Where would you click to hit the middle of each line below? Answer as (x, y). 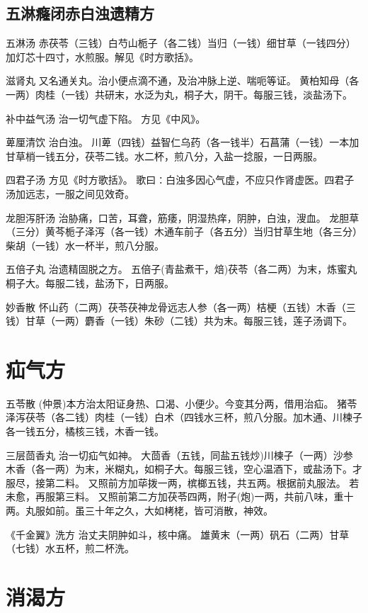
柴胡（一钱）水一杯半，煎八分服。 (85, 245)
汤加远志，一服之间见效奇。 (70, 193)
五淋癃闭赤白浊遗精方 (80, 13)
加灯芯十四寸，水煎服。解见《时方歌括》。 (102, 56)
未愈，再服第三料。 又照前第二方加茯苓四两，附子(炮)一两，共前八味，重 (175, 496)
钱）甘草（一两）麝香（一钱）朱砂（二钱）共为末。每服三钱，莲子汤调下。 (179, 321)
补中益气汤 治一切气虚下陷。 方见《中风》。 (106, 118)
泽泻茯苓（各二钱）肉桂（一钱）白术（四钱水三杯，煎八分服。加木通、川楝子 (184, 417)
